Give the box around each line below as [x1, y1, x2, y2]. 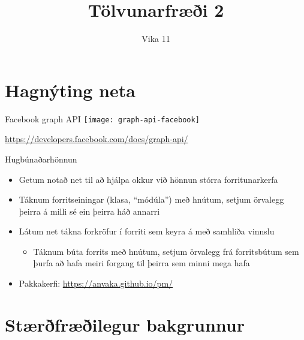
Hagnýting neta [5, 77, 136, 102]
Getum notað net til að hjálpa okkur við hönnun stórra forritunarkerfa [19, 173, 278, 185]
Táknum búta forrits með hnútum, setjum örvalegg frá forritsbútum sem [33, 245, 299, 257]
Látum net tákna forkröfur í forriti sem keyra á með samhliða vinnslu [19, 225, 275, 237]
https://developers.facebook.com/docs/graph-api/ [5, 133, 188, 145]
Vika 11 [142, 32, 170, 45]
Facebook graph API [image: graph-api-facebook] [5, 112, 200, 125]
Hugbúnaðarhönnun [5, 152, 77, 165]
